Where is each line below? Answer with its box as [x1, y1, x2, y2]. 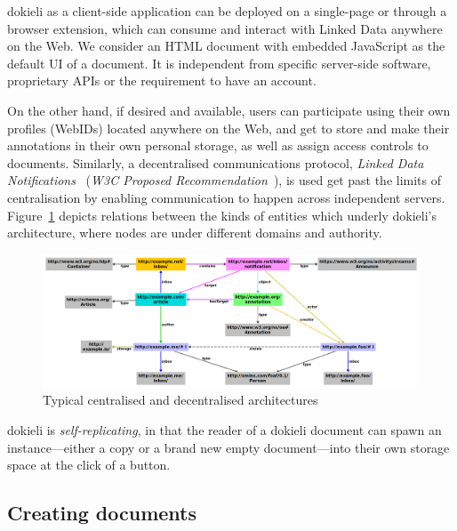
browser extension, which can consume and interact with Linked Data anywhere [7, 19, 443, 37]
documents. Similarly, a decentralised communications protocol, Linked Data [7, 153, 424, 172]
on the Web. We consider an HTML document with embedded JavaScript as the [7, 36, 445, 55]
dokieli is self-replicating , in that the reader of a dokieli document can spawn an [7, 420, 442, 438]
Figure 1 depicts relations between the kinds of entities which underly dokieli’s [7, 205, 437, 224]
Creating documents [7, 499, 197, 527]
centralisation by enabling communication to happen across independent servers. [7, 188, 445, 206]
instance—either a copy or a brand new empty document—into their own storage [7, 438, 450, 456]
